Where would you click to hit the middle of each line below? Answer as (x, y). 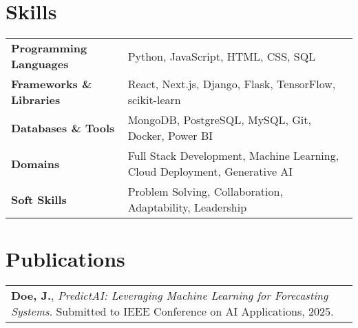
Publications (65, 259)
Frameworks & (52, 84)
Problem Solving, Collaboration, (205, 192)
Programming (49, 48)
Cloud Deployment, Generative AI (210, 172)
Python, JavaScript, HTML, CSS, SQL (222, 56)
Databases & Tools (63, 127)
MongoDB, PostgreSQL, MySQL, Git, (219, 120)
